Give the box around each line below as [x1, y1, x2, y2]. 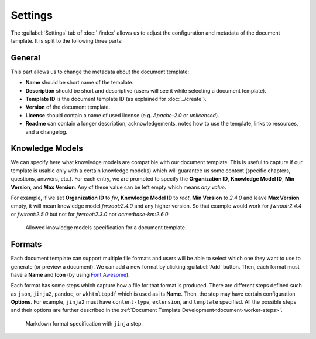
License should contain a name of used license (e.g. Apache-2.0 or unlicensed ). [25, 111, 219, 118]
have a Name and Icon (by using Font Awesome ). [11, 271, 130, 278]
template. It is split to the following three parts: [11, 37, 123, 44]
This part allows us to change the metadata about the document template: [11, 68, 190, 75]
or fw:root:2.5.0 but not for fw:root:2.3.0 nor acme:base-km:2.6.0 [11, 211, 169, 218]
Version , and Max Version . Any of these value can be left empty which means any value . [11, 184, 226, 191]
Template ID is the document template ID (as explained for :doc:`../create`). [25, 96, 207, 103]
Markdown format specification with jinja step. [25, 320, 143, 327]
